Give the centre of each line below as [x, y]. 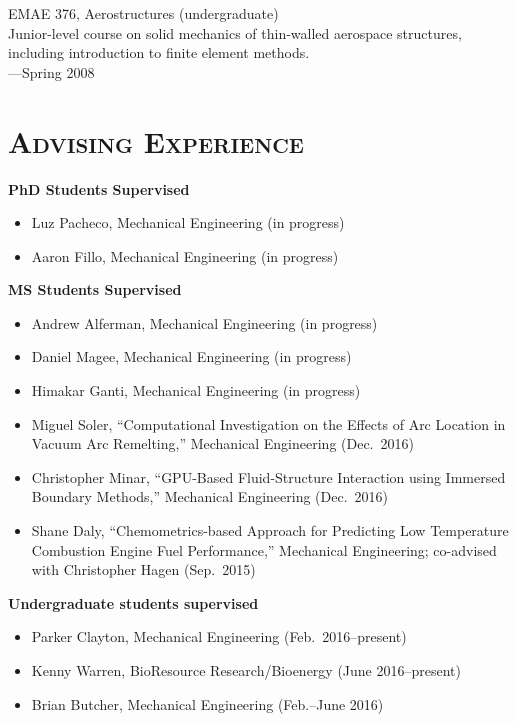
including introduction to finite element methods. [159, 52]
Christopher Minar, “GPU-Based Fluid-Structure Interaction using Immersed [268, 476]
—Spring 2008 [51, 71]
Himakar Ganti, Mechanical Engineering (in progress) [196, 390]
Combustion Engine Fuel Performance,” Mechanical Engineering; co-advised [264, 549]
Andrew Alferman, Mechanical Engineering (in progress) [204, 322]
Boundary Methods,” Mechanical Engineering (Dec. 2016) [210, 496]
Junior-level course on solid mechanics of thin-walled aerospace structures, [235, 32]
